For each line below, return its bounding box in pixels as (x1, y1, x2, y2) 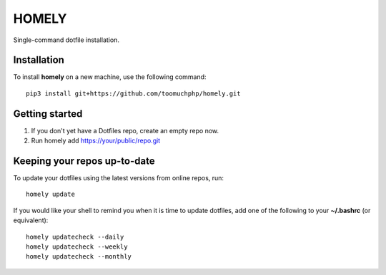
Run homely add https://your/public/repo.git (31, 136, 161, 145)
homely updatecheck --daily (26, 232, 124, 241)
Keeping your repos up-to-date (13, 155, 155, 167)
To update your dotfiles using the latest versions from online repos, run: (13, 174, 224, 182)
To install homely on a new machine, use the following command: (13, 73, 207, 81)
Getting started (13, 108, 83, 120)
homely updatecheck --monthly (26, 253, 132, 261)
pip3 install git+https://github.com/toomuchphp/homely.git (26, 89, 241, 98)
